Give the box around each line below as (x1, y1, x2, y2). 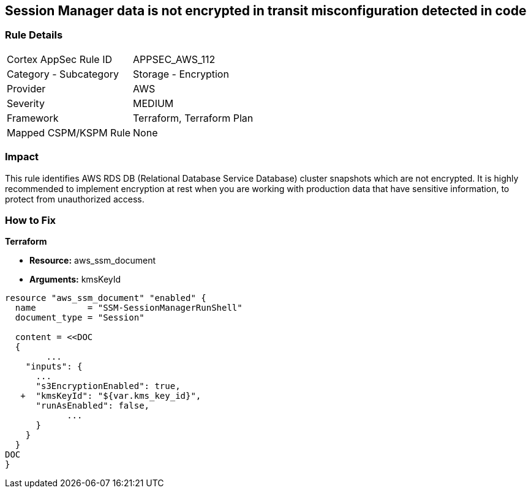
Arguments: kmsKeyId (29, 274, 121, 285)
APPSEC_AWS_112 (133, 53, 216, 65)
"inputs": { (25, 361, 83, 372)
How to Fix (5, 213, 56, 226)
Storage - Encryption (133, 67, 229, 80)
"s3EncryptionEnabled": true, (36, 381, 181, 391)
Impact (5, 150, 39, 163)
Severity (7, 97, 45, 109)
